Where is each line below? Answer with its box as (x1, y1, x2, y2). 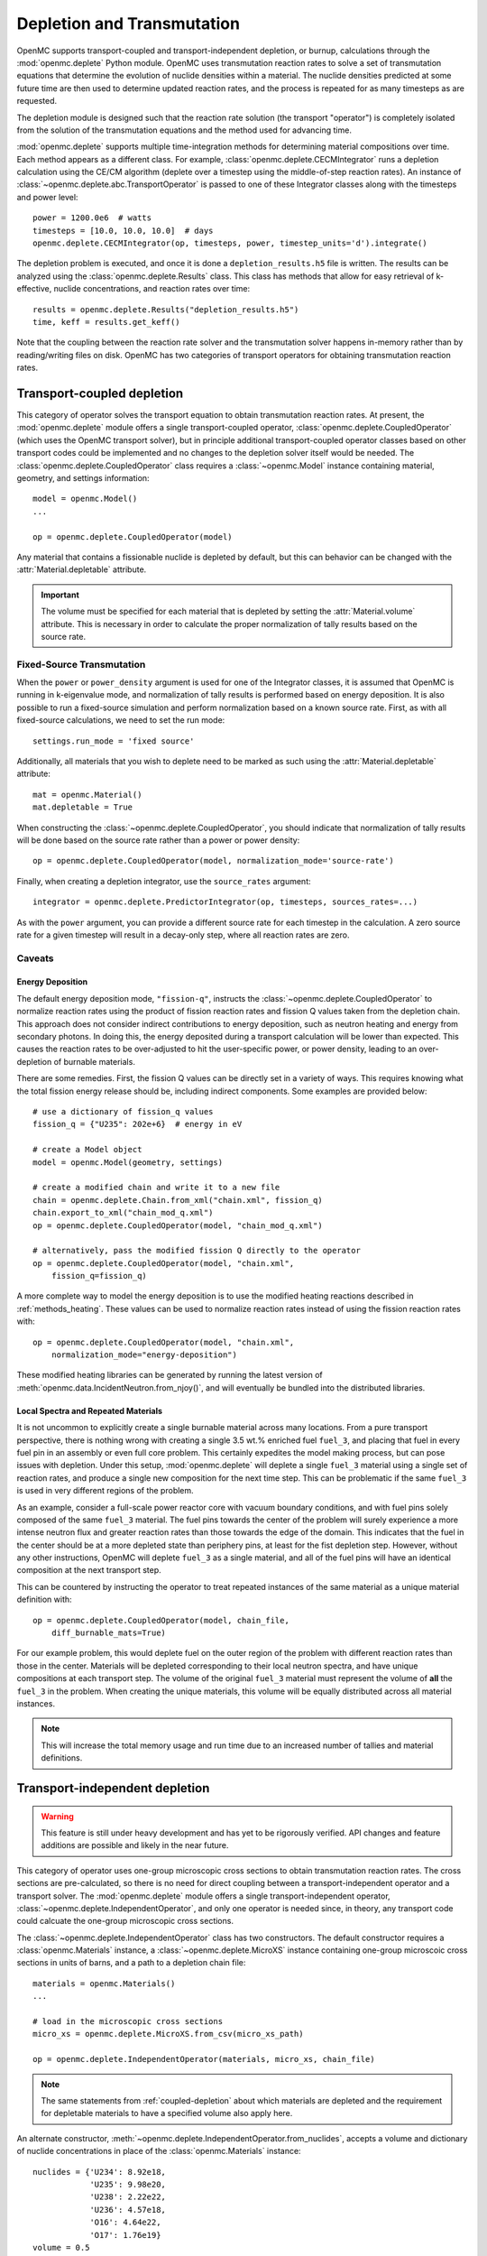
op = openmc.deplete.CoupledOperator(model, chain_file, (32, 1615, 290, 1625)
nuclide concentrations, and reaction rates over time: (53, 283, 251, 294)
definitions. (41, 1752, 83, 1763)
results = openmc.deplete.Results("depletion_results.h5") (32, 304, 299, 315)
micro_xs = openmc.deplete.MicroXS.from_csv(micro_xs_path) (32, 2029, 304, 2039)
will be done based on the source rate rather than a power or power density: (16, 835, 300, 846)
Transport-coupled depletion (16, 385, 184, 401)
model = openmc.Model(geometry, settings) (32, 1157, 224, 1168)
